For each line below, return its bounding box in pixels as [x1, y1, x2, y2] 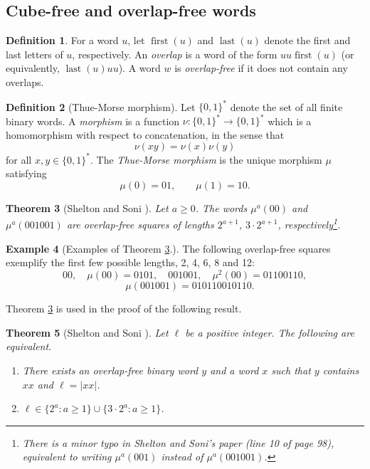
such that [271, 362, 311, 377]
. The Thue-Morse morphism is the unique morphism [90, 152, 322, 167]
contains [322, 362, 359, 377]
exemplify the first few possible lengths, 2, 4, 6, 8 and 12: [6, 255, 255, 270]
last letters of [6, 46, 63, 61]
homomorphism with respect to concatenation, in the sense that [6, 127, 285, 142]
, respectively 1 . [277, 215, 341, 232]
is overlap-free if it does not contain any [174, 60, 348, 75]
